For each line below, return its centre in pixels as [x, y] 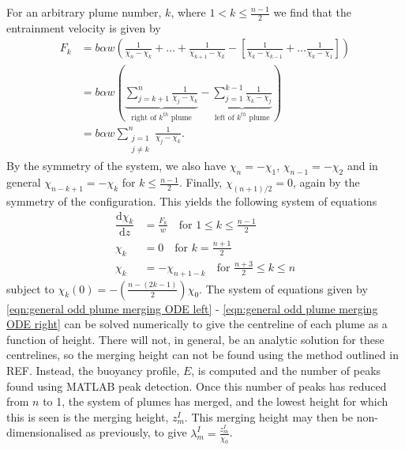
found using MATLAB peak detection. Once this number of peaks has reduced [197, 386]
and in [362, 166]
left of [224, 117]
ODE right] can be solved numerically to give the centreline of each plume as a [197, 324]
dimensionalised [44, 432]
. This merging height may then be [269, 416]
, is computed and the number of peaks [286, 371]
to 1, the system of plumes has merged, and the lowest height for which [216, 401]
